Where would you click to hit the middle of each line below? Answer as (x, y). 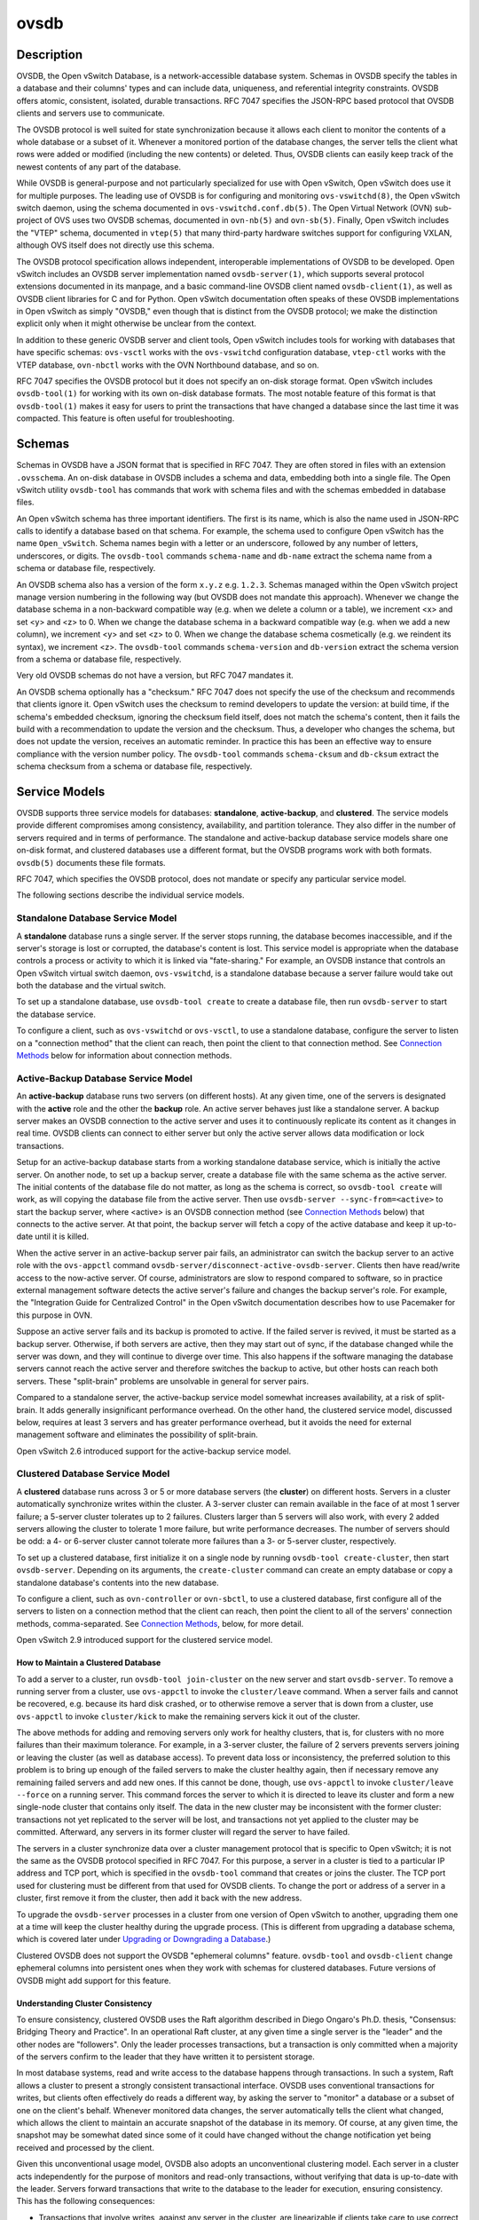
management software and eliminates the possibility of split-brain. (137, 1435)
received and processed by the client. (86, 2147)
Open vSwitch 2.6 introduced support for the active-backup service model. (154, 1451)
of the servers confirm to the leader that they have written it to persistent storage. (165, 2057)
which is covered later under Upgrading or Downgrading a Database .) (144, 1939)
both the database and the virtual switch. (91, 986)
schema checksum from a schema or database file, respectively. (134, 766)
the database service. (56, 1014)
